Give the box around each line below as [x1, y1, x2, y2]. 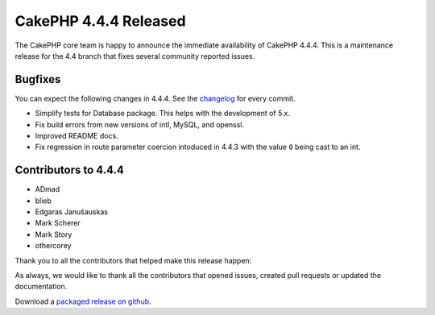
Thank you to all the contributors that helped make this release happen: [14, 255, 252, 265]
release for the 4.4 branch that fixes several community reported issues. [14, 51, 255, 60]
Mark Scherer [35, 218, 81, 228]
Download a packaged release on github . [14, 296, 152, 306]
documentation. [14, 282, 68, 292]
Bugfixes [14, 73, 61, 86]
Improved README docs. [35, 131, 118, 141]
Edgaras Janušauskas [35, 207, 109, 217]
